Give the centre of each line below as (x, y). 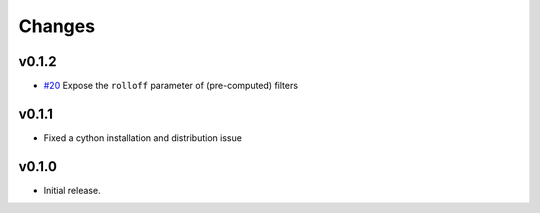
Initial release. (72, 190)
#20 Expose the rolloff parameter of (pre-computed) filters (171, 86)
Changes (56, 26)
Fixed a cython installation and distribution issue (142, 137)
